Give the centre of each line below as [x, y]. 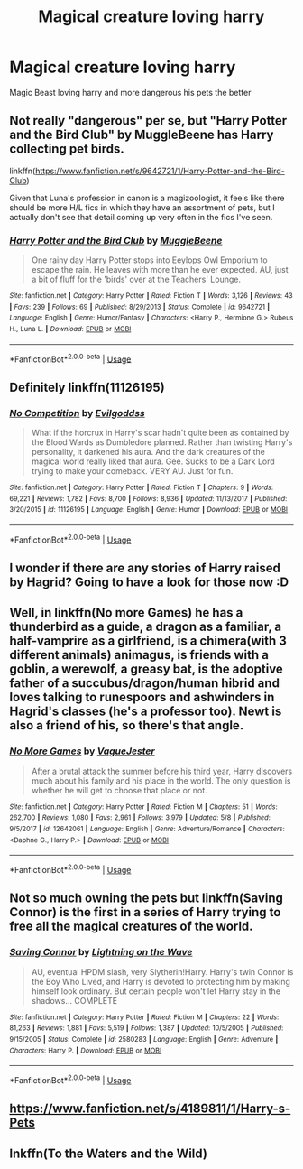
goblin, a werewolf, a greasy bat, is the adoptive [147, 669]
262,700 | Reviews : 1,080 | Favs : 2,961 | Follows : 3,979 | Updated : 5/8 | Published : [140, 818]
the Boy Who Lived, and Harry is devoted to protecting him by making [161, 981]
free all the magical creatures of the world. [132, 927]
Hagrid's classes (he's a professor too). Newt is [146, 712]
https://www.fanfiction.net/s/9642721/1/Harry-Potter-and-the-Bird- [160, 171]
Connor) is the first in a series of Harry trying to [145, 912]
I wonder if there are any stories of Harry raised [145, 568]
